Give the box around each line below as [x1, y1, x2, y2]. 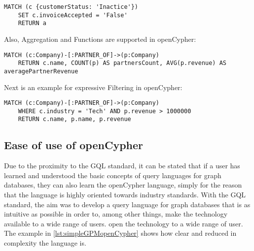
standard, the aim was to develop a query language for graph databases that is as [4, 199, 251, 209]
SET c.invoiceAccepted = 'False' [18, 11, 128, 19]
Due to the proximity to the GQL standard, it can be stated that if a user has [4, 160, 240, 171]
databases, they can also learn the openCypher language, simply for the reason [4, 180, 242, 190]
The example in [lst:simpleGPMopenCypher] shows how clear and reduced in [4, 228, 237, 238]
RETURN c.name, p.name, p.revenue [18, 116, 131, 123]
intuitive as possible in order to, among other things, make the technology [4, 209, 228, 219]
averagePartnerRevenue [4, 67, 78, 75]
